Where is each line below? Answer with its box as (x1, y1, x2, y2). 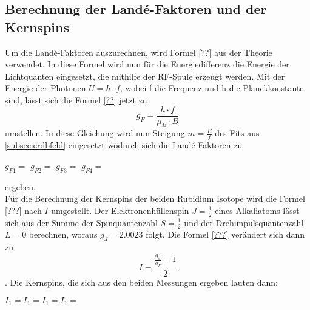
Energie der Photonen (5, 81, 86, 94)
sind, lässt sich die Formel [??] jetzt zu (5, 93, 147, 106)
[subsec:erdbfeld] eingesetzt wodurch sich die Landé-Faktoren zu (5, 139, 243, 151)
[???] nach (5, 204, 42, 216)
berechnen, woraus (29, 228, 98, 241)
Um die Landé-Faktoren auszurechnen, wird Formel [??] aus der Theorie (5, 46, 272, 58)
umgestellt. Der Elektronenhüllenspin (51, 204, 189, 216)
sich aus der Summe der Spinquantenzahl (5, 216, 158, 229)
